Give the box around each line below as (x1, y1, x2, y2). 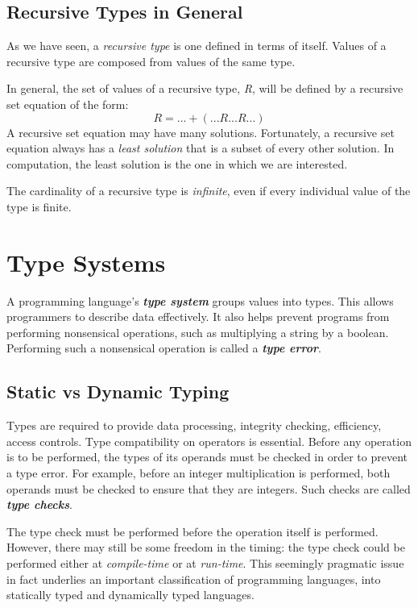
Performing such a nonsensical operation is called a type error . (6, 339, 322, 356)
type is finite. (6, 198, 72, 214)
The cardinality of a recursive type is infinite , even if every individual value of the (6, 182, 411, 199)
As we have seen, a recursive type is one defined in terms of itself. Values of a (6, 37, 387, 54)
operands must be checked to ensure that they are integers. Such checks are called (6, 480, 411, 497)
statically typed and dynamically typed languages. (6, 586, 255, 603)
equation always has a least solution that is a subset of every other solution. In (6, 140, 395, 156)
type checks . (6, 496, 72, 513)
